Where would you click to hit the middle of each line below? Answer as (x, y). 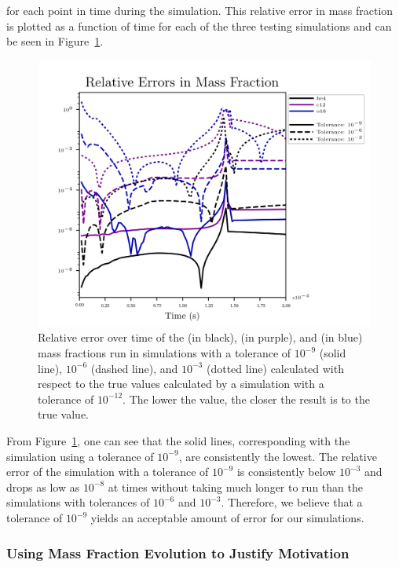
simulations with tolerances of (78, 502)
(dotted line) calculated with (275, 368)
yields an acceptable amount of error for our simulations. (227, 518)
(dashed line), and (134, 368)
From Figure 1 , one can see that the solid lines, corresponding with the (178, 441)
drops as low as (43, 487)
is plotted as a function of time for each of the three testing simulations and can (199, 26)
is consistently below (286, 472)
